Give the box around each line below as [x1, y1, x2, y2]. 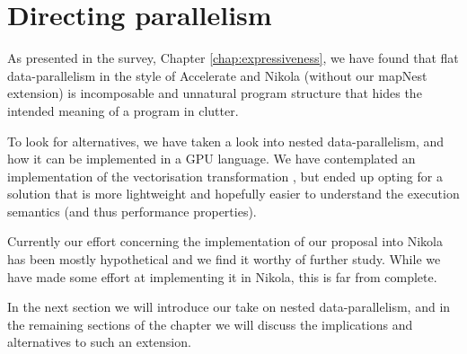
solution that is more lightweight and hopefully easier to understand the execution [7, 184, 460, 203]
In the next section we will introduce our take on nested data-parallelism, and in [7, 297, 451, 316]
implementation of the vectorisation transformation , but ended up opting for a [7, 166, 443, 185]
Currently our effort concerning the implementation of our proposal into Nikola [7, 232, 443, 251]
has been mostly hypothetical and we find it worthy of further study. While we [7, 250, 441, 269]
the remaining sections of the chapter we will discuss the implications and [7, 314, 413, 333]
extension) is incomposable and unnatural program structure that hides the [7, 84, 422, 102]
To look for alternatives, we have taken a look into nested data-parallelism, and [7, 131, 445, 150]
